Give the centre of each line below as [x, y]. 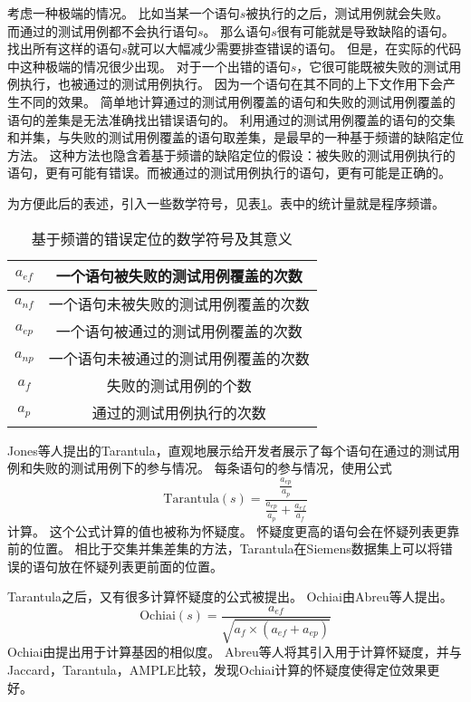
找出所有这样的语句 [64, 48]
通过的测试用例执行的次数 [179, 412]
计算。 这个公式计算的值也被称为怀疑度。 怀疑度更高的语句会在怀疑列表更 [227, 530]
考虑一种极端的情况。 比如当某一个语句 [124, 13]
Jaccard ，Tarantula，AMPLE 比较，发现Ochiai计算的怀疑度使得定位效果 [217, 669]
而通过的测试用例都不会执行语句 [102, 30]
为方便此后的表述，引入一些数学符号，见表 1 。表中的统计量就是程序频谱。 [226, 202]
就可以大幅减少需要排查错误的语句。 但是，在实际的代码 [294, 48]
